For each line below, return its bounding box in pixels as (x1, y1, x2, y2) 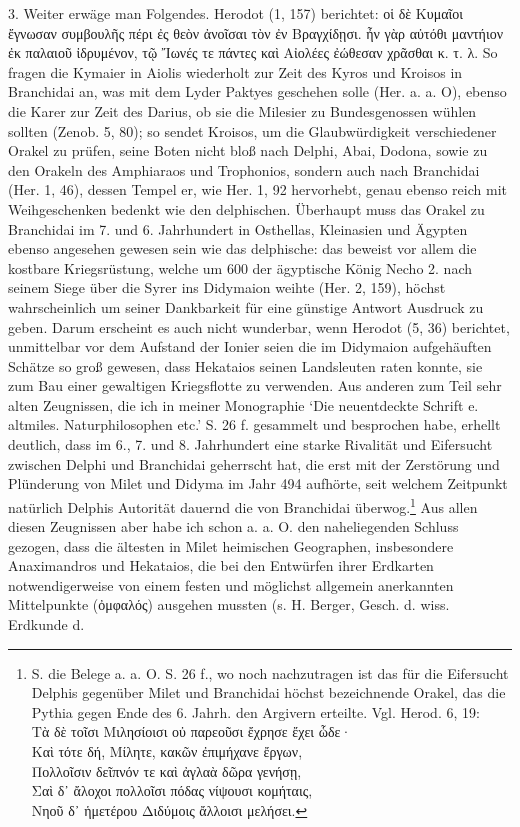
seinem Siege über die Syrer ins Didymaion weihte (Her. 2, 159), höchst (8, 277, 446, 298)
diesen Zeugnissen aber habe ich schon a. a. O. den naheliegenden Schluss (8, 516, 459, 537)
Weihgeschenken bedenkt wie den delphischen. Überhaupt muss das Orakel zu (8, 198, 485, 219)
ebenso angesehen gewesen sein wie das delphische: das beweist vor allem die (8, 238, 477, 259)
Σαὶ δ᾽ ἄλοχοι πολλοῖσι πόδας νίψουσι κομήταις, (31, 780, 313, 801)
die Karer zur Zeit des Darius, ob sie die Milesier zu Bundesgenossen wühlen (8, 100, 477, 121)
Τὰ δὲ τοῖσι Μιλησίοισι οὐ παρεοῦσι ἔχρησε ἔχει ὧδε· (31, 721, 352, 742)
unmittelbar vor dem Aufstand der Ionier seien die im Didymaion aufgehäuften (8, 336, 492, 357)
